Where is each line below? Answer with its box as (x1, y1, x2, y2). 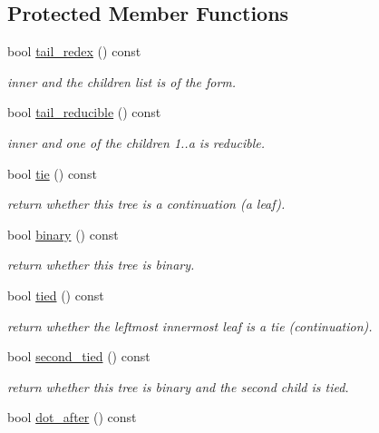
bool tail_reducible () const (7, 103, 161, 122)
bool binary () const (7, 224, 119, 243)
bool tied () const (7, 285, 104, 304)
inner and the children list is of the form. (7, 72, 237, 91)
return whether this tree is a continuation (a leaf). (7, 194, 286, 213)
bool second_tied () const (7, 347, 151, 366)
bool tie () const (7, 163, 97, 182)
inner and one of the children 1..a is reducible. (7, 133, 265, 152)
